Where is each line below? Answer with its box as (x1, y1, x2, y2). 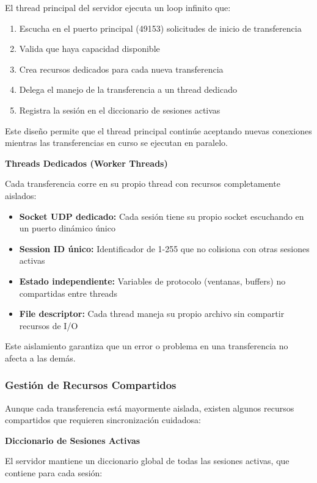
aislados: (5, 189, 37, 202)
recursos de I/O (19, 319, 78, 332)
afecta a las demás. (5, 351, 76, 364)
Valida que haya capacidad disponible (19, 42, 160, 55)
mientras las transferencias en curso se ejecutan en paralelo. (5, 136, 228, 149)
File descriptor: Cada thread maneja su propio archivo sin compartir (19, 307, 285, 320)
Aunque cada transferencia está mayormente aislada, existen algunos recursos (5, 401, 294, 414)
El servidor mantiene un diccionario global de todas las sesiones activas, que (5, 454, 290, 467)
